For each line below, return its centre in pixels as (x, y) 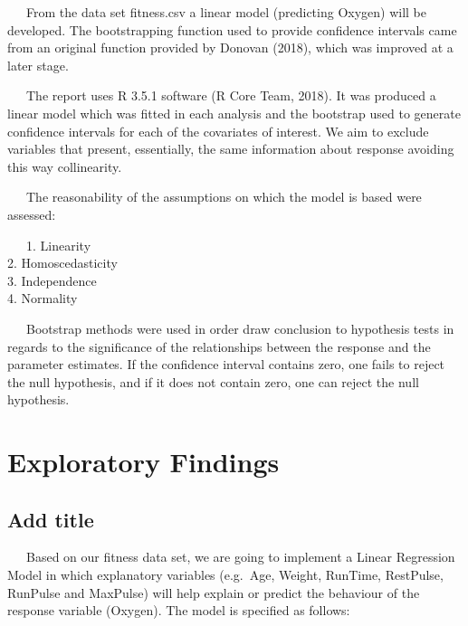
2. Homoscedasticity (62, 263)
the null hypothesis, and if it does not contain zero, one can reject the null (213, 381)
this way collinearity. (65, 166)
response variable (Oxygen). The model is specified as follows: (179, 610)
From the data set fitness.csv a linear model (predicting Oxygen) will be (226, 12)
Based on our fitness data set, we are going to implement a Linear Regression (240, 557)
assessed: (32, 214)
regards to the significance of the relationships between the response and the (219, 346)
